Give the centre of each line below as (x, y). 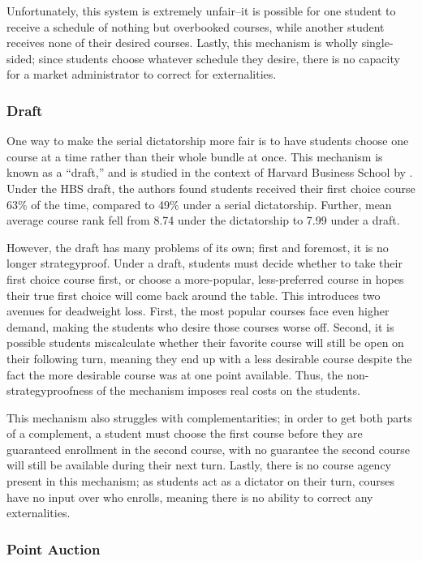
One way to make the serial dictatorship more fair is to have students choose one (208, 141)
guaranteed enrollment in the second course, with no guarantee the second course (209, 449)
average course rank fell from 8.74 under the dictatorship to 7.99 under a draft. (203, 220)
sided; (21, 58)
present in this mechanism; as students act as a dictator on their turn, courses (201, 481)
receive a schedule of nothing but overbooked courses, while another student (196, 26)
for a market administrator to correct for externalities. (142, 74)
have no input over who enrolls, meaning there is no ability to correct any (190, 497)
